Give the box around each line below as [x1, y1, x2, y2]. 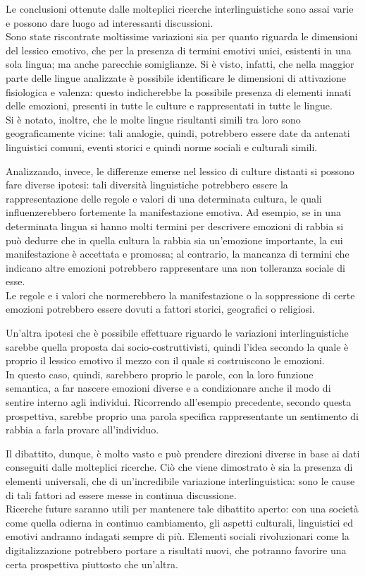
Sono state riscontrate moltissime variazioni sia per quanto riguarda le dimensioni [6, 29, 358, 44]
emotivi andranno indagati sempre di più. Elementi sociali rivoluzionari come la [6, 529, 349, 544]
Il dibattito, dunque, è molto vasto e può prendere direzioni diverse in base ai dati [6, 445, 360, 460]
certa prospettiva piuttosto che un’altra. [6, 556, 178, 571]
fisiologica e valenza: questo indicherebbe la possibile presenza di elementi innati [6, 84, 352, 99]
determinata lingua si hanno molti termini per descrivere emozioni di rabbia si [6, 218, 344, 233]
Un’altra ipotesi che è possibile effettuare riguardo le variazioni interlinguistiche [6, 325, 349, 340]
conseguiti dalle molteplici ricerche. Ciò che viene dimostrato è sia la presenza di [6, 460, 353, 474]
